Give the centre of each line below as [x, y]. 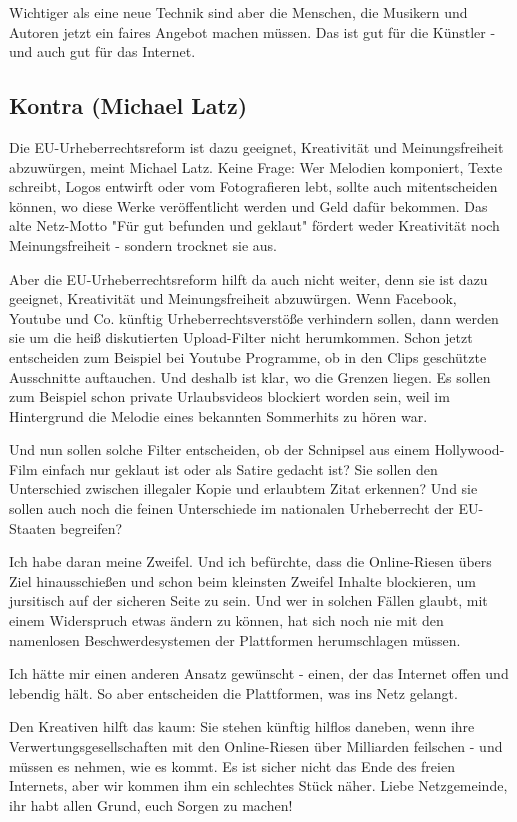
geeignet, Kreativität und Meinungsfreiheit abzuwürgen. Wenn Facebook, [233, 298]
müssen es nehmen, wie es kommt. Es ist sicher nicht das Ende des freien [232, 765]
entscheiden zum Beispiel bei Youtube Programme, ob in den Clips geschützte [248, 356]
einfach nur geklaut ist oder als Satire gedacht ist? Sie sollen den [240, 468]
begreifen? [91, 527]
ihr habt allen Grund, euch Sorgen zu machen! [151, 804]
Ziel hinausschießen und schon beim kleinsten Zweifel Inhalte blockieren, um [243, 580]
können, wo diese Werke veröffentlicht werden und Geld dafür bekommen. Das [248, 205]
